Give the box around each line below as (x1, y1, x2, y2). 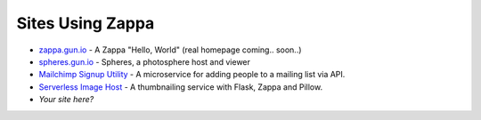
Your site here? (38, 94, 94, 105)
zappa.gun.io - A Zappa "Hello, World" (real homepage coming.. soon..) (38, 44, 302, 55)
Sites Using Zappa (16, 13, 155, 33)
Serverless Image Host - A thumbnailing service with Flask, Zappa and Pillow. (38, 81, 323, 92)
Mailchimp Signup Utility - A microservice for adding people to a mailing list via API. (38, 69, 346, 80)
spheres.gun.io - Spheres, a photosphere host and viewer (38, 56, 251, 67)
